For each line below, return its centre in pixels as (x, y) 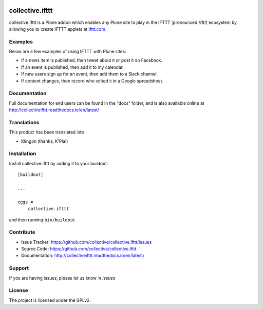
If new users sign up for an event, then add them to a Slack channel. (90, 74)
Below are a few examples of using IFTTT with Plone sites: (68, 52)
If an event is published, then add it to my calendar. (73, 67)
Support (19, 268)
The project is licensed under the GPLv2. (50, 300)
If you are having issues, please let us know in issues (62, 278)
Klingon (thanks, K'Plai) (45, 141)
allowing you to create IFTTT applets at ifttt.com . (58, 29)
